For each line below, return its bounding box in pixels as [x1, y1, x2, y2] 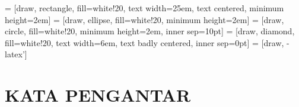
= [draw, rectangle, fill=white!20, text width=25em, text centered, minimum [5, 2, 284, 14]
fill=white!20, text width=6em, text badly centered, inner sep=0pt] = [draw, [5, 36, 284, 48]
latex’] [5, 48, 27, 60]
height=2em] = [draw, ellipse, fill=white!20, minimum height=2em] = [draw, [5, 13, 284, 25]
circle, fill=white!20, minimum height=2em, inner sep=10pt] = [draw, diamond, [5, 25, 295, 37]
